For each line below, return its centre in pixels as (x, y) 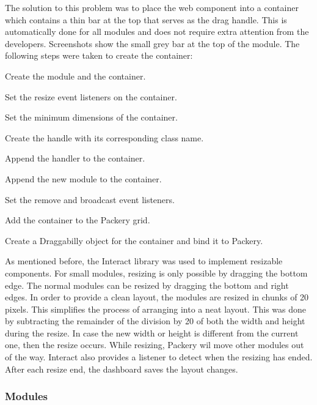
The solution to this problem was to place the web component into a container (152, 7)
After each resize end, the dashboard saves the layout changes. (122, 369)
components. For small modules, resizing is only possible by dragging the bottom (156, 273)
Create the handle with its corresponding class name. (104, 137)
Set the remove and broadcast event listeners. (90, 199)
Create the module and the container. (75, 76)
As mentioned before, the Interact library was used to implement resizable (144, 261)
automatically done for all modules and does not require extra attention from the (157, 32)
